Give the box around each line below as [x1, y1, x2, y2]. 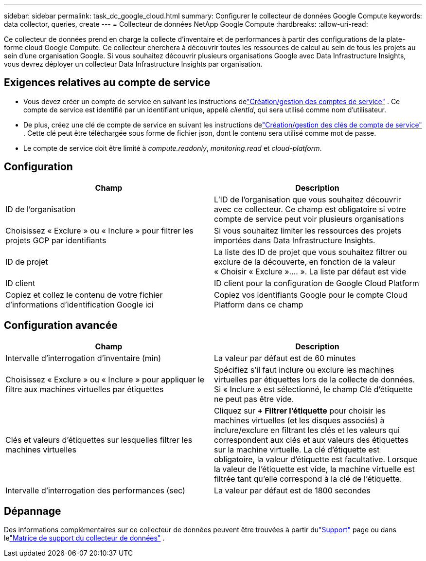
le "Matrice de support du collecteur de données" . [4, 534, 165, 543]
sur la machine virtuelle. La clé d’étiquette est [214, 444, 380, 454]
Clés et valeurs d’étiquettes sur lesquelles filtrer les [5, 434, 193, 445]
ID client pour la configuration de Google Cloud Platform [214, 278, 419, 288]
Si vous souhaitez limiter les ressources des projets [214, 225, 402, 235]
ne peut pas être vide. [214, 394, 294, 404]
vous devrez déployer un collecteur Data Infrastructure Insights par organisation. [4, 60, 263, 68]
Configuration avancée [4, 319, 118, 332]
